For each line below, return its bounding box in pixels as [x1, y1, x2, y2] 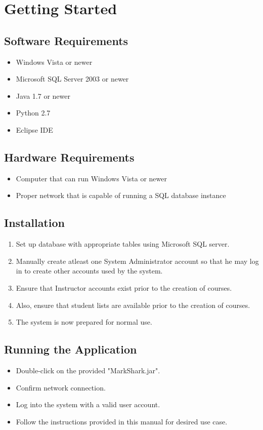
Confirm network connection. [16, 382, 106, 393]
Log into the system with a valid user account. [16, 399, 160, 410]
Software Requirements [4, 32, 128, 48]
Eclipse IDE [16, 124, 53, 135]
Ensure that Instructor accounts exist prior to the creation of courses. [16, 282, 232, 293]
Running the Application [4, 341, 137, 357]
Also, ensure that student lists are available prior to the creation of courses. [16, 299, 250, 310]
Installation [4, 215, 65, 230]
